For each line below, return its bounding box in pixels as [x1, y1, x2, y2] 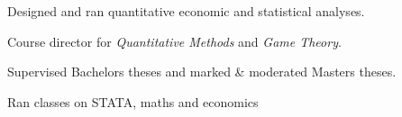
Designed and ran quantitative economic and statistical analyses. [7, 2, 365, 20]
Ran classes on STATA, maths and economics [7, 92, 259, 111]
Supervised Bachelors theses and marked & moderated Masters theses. [7, 62, 397, 81]
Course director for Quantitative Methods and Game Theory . [7, 31, 342, 50]
